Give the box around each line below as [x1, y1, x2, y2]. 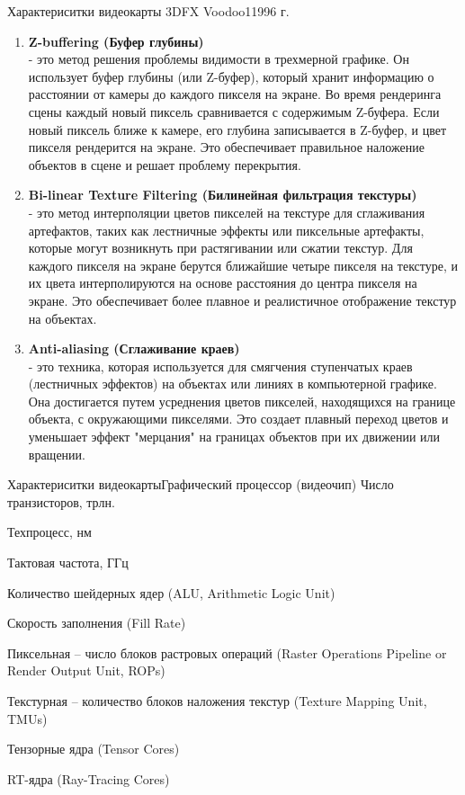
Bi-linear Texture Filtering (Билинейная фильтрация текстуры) [28, 185, 417, 204]
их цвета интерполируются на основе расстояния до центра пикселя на [28, 273, 417, 292]
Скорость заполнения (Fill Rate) [7, 613, 186, 632]
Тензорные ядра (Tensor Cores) [7, 739, 180, 758]
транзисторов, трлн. [7, 492, 115, 511]
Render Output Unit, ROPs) [7, 661, 165, 680]
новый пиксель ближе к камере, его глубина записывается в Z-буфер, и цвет [28, 120, 447, 138]
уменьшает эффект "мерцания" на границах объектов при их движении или [28, 427, 441, 446]
